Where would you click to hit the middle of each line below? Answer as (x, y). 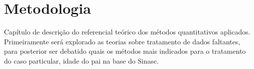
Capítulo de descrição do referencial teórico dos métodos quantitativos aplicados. (127, 32)
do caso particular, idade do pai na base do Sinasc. (81, 60)
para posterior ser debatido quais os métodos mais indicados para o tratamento (125, 51)
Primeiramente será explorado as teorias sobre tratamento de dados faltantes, (122, 41)
